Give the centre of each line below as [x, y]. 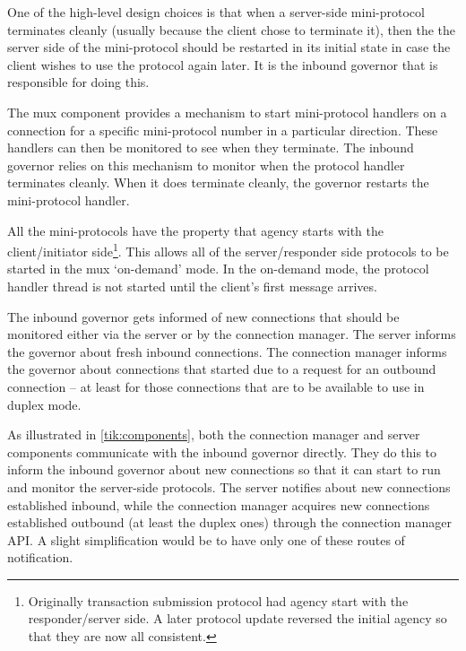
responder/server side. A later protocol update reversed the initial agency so [237, 618]
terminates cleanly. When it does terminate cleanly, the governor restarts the [218, 182]
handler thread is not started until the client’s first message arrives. [192, 286]
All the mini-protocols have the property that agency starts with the [195, 230]
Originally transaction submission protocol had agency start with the [218, 600]
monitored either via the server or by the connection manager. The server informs [232, 334]
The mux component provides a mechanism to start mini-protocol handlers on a [227, 112]
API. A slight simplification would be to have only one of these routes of [206, 539]
